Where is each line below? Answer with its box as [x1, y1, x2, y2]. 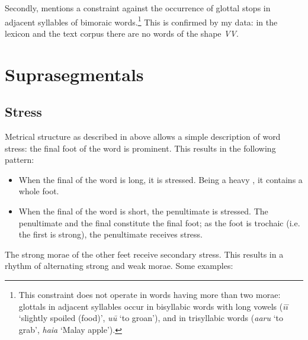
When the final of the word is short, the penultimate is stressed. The [18, 204, 268, 217]
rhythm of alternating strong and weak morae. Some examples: [5, 259, 233, 272]
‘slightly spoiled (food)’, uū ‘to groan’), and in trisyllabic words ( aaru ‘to [18, 312, 283, 324]
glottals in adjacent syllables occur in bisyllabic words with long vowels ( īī [18, 300, 288, 312]
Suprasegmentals [5, 62, 144, 86]
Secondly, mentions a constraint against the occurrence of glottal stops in [5, 2, 271, 14]
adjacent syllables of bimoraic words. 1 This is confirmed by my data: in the [5, 14, 278, 28]
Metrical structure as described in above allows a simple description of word [5, 130, 281, 143]
